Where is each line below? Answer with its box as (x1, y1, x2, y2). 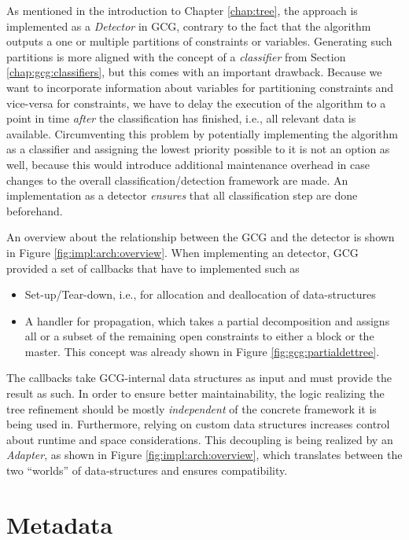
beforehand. (6, 202, 63, 219)
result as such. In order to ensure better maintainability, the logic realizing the (6, 385, 385, 402)
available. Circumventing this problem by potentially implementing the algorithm (6, 125, 399, 141)
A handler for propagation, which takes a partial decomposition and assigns (24, 312, 390, 329)
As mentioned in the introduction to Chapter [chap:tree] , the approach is (6, 2, 358, 18)
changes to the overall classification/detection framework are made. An (6, 171, 348, 188)
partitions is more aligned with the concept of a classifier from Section (6, 48, 346, 64)
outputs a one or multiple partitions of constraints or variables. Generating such (6, 33, 392, 50)
